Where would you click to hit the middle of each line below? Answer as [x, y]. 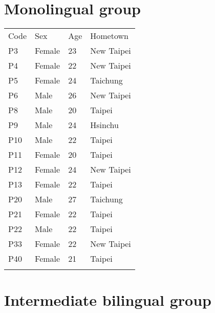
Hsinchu [104, 125]
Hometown [109, 36]
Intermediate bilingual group [108, 300]
